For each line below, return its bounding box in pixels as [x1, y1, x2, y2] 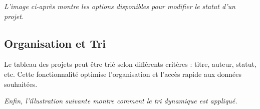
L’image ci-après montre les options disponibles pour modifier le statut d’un [4, 1, 235, 11]
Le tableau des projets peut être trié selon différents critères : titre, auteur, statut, [4, 59, 256, 69]
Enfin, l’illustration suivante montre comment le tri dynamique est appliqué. [4, 95, 237, 106]
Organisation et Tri [4, 35, 106, 51]
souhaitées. [4, 78, 38, 89]
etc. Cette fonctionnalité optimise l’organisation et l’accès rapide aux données [4, 68, 242, 79]
